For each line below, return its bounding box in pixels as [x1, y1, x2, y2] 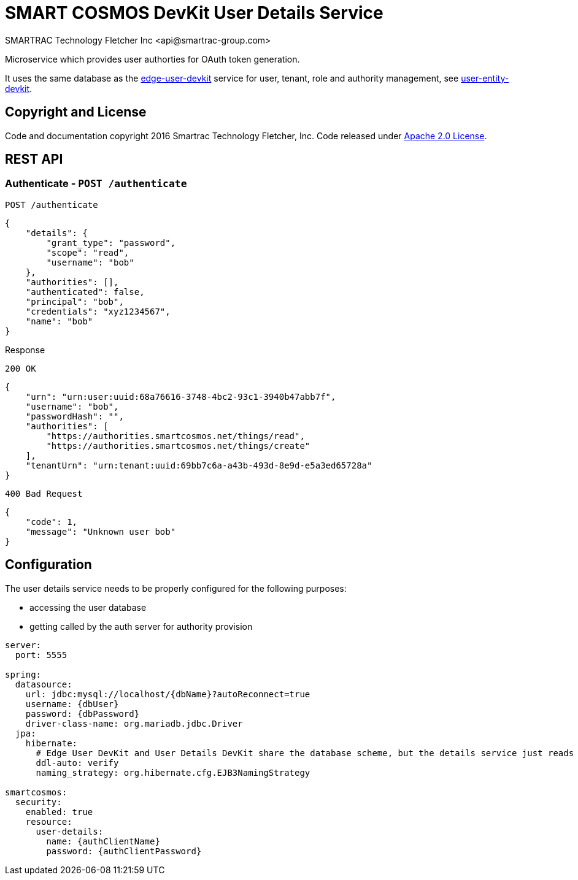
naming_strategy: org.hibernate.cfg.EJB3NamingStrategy [36, 767, 310, 778]
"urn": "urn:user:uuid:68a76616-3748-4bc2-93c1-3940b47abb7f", [25, 391, 336, 402]
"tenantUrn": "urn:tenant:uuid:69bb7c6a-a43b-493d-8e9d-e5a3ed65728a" [25, 460, 372, 470]
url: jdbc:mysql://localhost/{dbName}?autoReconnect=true [25, 689, 310, 699]
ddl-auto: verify [36, 757, 119, 768]
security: [15, 797, 62, 807]
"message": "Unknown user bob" [25, 526, 176, 537]
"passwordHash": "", [25, 411, 124, 421]
